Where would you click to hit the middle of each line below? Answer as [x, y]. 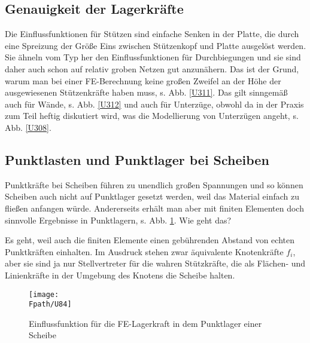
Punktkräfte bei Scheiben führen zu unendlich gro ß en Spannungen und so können [154, 184]
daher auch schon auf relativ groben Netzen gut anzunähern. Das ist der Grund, [152, 68]
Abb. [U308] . [28, 127]
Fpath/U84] [50, 304]
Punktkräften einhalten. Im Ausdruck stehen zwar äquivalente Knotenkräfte [144, 251]
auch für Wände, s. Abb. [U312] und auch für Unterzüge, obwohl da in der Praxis [154, 104]
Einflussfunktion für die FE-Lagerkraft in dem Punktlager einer [145, 323]
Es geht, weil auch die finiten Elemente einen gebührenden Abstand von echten [150, 240]
